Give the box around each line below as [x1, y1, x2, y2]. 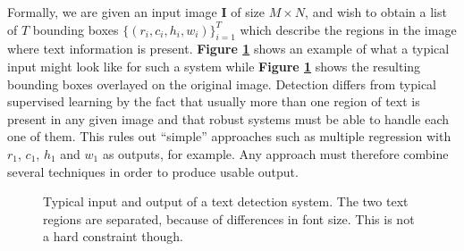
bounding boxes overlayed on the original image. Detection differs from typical [7, 74, 437, 93]
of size [231, 3, 266, 21]
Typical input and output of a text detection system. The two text [43, 192, 409, 211]
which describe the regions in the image [240, 20, 457, 38]
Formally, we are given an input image [7, 3, 217, 21]
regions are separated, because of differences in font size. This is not [43, 209, 415, 228]
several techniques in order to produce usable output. [7, 162, 299, 180]
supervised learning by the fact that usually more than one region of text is [7, 92, 420, 111]
